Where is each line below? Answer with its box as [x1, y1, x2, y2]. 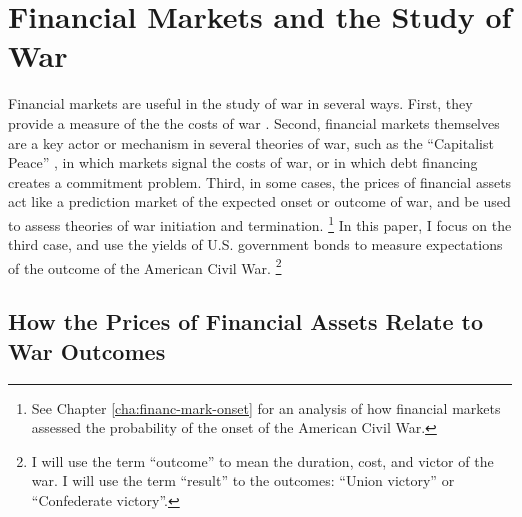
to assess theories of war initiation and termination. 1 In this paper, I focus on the [8, 211, 512, 235]
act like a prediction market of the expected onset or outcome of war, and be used [8, 191, 511, 212]
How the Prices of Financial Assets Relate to [8, 306, 484, 337]
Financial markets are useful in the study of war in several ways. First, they [8, 93, 473, 114]
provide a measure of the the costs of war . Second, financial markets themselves [8, 112, 500, 133]
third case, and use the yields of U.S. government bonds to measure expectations [8, 234, 503, 255]
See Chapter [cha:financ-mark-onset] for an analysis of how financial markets [31, 397, 501, 418]
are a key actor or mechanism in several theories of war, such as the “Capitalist [8, 132, 494, 153]
